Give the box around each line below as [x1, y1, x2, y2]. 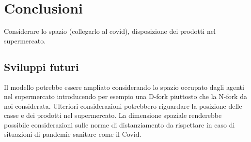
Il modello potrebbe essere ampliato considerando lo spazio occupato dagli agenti [4, 82, 244, 92]
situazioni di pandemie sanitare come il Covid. [4, 129, 141, 139]
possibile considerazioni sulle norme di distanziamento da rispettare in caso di [4, 119, 235, 129]
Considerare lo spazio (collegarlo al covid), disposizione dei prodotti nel [4, 26, 216, 36]
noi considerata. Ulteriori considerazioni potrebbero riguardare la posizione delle [4, 100, 242, 111]
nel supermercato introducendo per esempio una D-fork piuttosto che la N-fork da [4, 91, 247, 101]
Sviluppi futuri [4, 59, 79, 74]
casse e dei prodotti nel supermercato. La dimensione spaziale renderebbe [4, 110, 222, 120]
